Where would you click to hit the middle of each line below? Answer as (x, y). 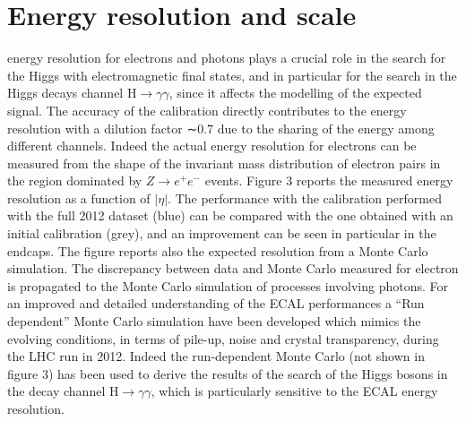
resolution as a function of (79, 198)
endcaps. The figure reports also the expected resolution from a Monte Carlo (218, 250)
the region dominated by (75, 180)
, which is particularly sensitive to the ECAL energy (294, 391)
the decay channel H (63, 391)
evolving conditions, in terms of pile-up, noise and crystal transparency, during (223, 338)
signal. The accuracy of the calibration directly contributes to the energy (207, 110)
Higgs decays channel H (72, 93)
